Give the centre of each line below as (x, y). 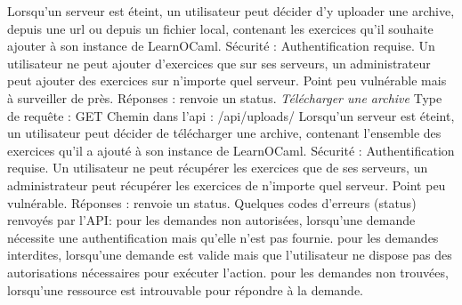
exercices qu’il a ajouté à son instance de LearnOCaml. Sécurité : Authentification (231, 150)
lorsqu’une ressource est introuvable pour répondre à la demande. (185, 289)
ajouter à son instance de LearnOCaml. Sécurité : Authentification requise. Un (221, 46)
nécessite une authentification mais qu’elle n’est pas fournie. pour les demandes (223, 237)
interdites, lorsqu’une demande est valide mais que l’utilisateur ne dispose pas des (230, 255)
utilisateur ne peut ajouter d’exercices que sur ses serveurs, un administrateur (219, 63)
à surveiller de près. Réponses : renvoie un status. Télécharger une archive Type (225, 97)
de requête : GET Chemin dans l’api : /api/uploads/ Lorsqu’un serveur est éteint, (231, 115)
